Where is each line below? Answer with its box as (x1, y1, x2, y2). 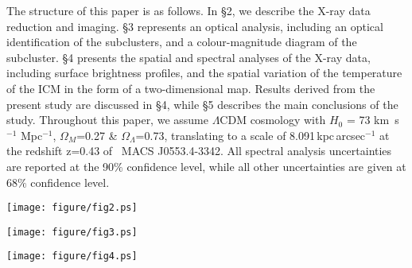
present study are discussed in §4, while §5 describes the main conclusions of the (6, 95, 398, 112)
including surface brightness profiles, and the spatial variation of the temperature (6, 64, 402, 81)
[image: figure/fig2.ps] (6, 202, 138, 214)
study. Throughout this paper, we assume (6, 111, 208, 128)
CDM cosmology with (220, 111, 326, 128)
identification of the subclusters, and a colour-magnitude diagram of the (6, 33, 357, 50)
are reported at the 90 (6, 157, 115, 174)
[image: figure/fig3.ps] (6, 226, 138, 238)
